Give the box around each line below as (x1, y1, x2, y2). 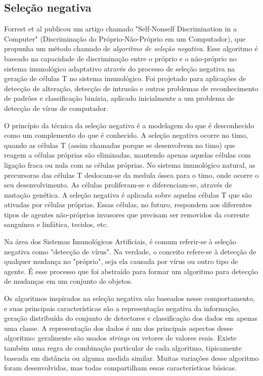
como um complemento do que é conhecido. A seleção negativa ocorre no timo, (4, 130, 248, 140)
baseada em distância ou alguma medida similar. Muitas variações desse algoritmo (4, 352, 259, 363)
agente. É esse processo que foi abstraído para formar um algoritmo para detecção (4, 266, 258, 276)
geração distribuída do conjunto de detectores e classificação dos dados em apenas (4, 313, 258, 323)
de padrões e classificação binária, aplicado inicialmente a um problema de (4, 93, 235, 103)
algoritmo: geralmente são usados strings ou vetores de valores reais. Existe (4, 332, 237, 343)
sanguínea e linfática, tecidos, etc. (4, 219, 108, 230)
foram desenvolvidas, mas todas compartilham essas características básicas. (4, 362, 237, 373)
